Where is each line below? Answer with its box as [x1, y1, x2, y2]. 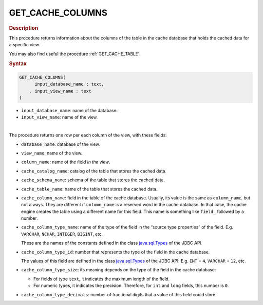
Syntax [9, 60, 27, 67]
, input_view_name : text [29, 88, 92, 94]
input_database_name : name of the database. [21, 108, 118, 113]
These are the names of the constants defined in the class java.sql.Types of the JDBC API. [21, 240, 203, 246]
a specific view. [9, 42, 40, 48]
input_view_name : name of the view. [21, 114, 98, 120]
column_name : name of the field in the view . [21, 159, 111, 165]
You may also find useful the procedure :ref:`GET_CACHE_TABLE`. [9, 51, 141, 57]
